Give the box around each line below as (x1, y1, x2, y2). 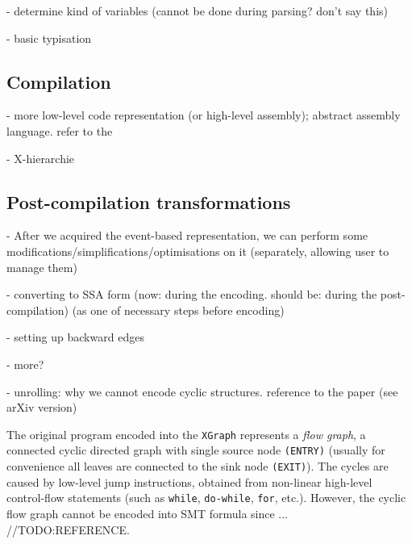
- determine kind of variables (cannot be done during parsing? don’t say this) (6, 2, 389, 19)
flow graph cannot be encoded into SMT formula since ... (6, 504, 289, 521)
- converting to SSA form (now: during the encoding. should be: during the (6, 286, 377, 303)
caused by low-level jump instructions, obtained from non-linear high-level (6, 473, 372, 490)
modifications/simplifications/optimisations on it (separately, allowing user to (6, 242, 389, 259)
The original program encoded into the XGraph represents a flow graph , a (6, 425, 366, 442)
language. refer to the (6, 122, 113, 139)
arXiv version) (6, 399, 77, 416)
